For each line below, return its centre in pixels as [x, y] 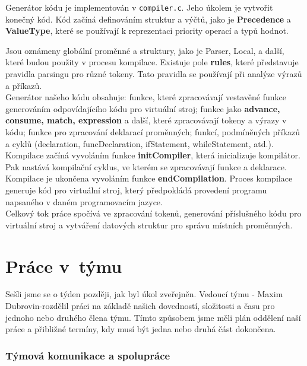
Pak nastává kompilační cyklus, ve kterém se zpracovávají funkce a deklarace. [146, 166]
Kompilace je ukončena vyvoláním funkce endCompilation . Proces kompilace [149, 178]
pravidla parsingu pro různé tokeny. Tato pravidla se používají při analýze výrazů [154, 74]
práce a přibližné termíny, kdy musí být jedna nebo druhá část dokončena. [141, 329]
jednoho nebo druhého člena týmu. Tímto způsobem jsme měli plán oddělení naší [153, 317]
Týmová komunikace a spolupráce [88, 355]
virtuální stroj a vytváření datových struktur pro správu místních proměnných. [149, 225]
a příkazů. [24, 85]
